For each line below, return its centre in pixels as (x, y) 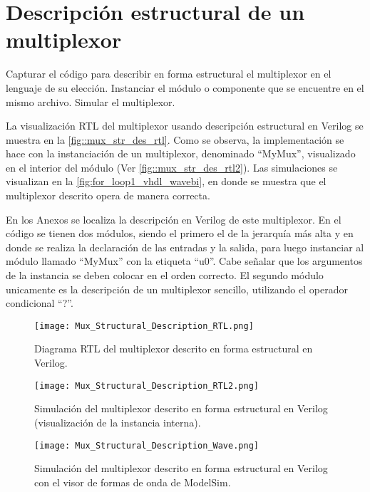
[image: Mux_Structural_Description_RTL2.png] (147, 386)
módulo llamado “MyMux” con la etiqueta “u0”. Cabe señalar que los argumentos (184, 261)
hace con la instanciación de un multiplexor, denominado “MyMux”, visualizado (181, 153)
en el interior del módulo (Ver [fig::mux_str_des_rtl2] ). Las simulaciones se (172, 167)
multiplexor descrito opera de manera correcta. (108, 195)
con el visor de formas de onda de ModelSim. (133, 482)
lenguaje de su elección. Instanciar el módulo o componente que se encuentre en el (185, 87)
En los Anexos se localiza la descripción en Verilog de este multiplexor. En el (174, 219)
